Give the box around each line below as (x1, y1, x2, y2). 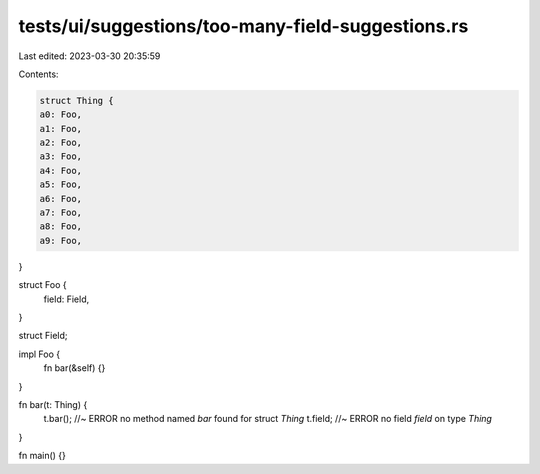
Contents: (18, 68, 59, 80)
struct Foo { (18, 279, 67, 291)
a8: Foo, (39, 221, 83, 232)
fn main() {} (18, 450, 67, 462)
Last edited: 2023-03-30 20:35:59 (18, 50, 161, 62)
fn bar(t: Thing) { (18, 398, 88, 410)
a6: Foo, (39, 193, 83, 204)
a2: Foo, (39, 137, 83, 149)
